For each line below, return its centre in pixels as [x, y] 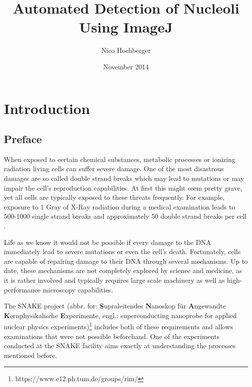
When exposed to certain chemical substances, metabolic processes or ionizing [120, 159]
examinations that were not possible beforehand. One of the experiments [112, 336]
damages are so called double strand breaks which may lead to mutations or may [124, 178]
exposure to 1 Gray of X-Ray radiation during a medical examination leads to [120, 206]
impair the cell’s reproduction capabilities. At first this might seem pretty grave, [123, 187]
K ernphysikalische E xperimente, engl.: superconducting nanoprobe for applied [120, 315]
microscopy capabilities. [78, 289]
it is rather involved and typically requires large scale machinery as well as [114, 280]
